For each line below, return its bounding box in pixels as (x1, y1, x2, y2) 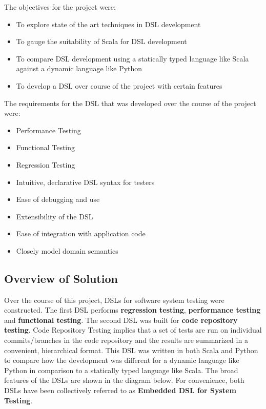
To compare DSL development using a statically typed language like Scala (16, 53, 249, 64)
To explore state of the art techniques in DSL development (16, 18, 201, 29)
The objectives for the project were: (4, 2, 116, 12)
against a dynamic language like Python (16, 63, 142, 74)
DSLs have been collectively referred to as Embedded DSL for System (4, 385, 236, 396)
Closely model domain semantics (16, 245, 118, 256)
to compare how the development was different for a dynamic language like (4, 355, 239, 365)
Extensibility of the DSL (16, 211, 93, 221)
